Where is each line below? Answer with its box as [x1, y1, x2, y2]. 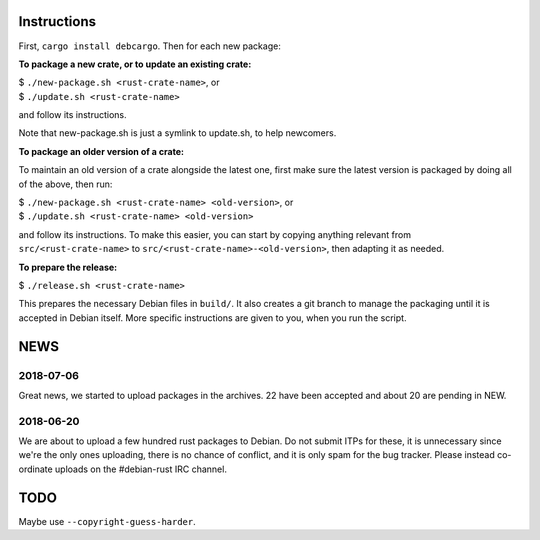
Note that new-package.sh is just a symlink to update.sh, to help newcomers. [18, 127, 337, 139]
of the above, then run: [18, 178, 113, 190]
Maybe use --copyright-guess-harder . [18, 515, 197, 527]
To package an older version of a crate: [18, 145, 185, 157]
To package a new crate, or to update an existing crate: [18, 58, 252, 70]
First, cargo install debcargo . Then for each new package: [18, 40, 282, 52]
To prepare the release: [18, 261, 118, 273]
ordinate [18, 463, 54, 475]
